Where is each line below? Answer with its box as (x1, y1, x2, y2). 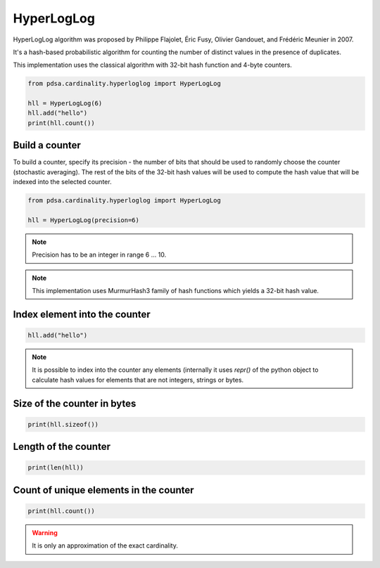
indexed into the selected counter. (13, 178, 112, 186)
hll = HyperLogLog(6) (27, 99, 103, 108)
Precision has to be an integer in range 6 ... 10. (32, 250, 167, 259)
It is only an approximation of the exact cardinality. (32, 541, 179, 550)
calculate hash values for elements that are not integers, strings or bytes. (32, 375, 244, 384)
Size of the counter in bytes (13, 397, 137, 409)
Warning (32, 529, 58, 537)
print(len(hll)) (27, 464, 84, 472)
